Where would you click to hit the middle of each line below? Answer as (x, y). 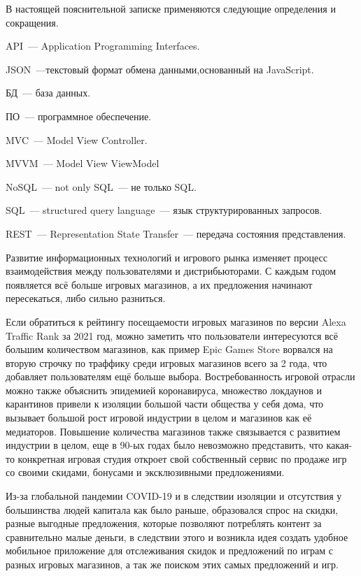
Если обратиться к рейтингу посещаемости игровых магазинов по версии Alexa (176, 321)
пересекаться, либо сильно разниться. (86, 298)
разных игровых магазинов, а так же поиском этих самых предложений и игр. (172, 564)
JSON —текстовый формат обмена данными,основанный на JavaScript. (160, 69)
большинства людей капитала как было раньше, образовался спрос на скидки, (172, 509)
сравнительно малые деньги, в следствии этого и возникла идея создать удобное (177, 537)
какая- (339, 445)
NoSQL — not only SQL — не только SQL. (101, 186)
